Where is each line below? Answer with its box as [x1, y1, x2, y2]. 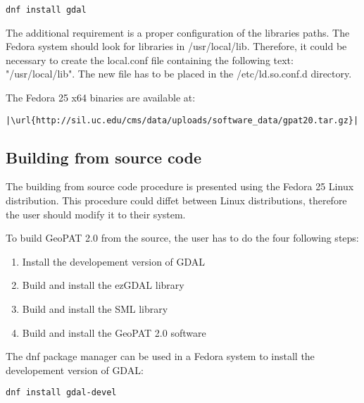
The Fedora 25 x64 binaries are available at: [6, 90, 196, 105]
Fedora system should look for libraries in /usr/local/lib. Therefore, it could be [6, 39, 347, 54]
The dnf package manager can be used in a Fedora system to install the [6, 349, 315, 364]
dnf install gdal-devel [6, 387, 117, 398]
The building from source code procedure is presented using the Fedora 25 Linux [6, 179, 354, 194]
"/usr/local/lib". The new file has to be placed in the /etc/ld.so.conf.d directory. [6, 66, 352, 81]
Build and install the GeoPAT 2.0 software [22, 325, 206, 340]
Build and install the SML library [22, 302, 168, 316]
